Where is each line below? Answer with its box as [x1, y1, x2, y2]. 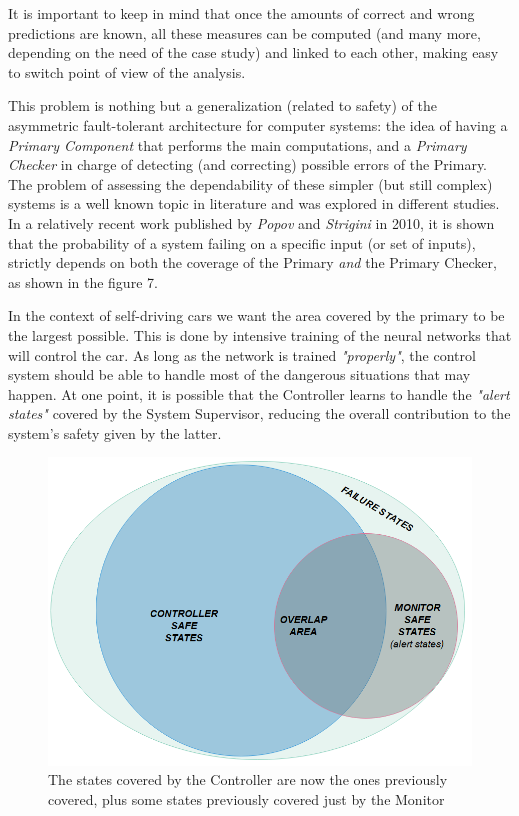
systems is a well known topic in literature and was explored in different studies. [8, 193, 500, 214]
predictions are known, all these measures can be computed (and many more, [8, 22, 481, 43]
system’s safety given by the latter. [8, 422, 222, 443]
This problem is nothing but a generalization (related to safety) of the [8, 95, 437, 116]
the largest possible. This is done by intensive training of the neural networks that [8, 324, 512, 345]
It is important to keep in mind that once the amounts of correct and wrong [8, 3, 475, 23]
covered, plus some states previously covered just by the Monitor [48, 788, 445, 809]
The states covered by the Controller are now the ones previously [48, 769, 448, 790]
